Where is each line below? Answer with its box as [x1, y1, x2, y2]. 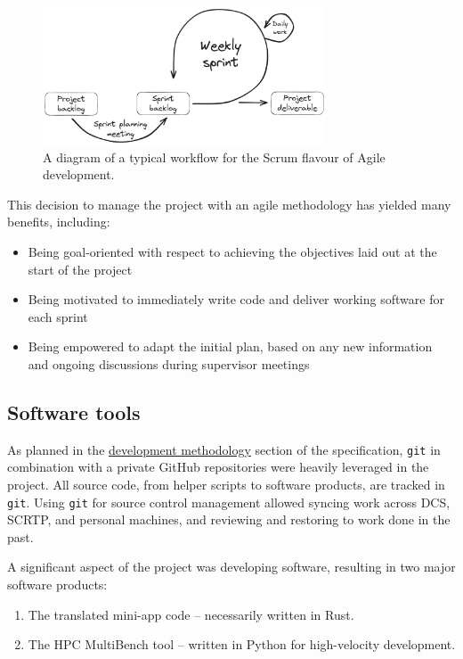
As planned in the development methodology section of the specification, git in [7, 440, 441, 458]
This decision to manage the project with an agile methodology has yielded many [7, 194, 451, 213]
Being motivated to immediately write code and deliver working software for [28, 290, 444, 309]
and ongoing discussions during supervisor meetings [28, 354, 310, 373]
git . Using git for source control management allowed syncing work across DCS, [7, 492, 451, 511]
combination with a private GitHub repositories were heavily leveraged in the [7, 457, 429, 476]
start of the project [28, 259, 133, 278]
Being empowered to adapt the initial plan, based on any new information [28, 337, 433, 356]
